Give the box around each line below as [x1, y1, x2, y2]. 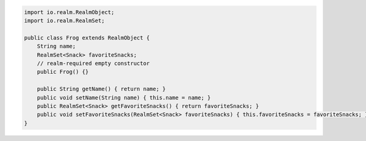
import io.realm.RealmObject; [24, 9, 115, 15]
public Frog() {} [37, 68, 89, 76]
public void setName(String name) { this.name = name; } [37, 94, 211, 101]
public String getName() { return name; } [37, 85, 166, 93]
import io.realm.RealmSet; [24, 17, 105, 24]
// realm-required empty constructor [37, 60, 150, 67]
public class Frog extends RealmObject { [24, 34, 150, 41]
